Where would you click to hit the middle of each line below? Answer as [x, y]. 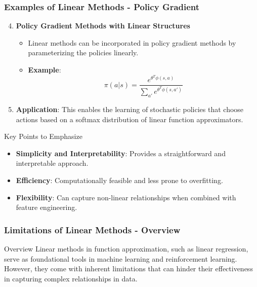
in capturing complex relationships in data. [71, 278]
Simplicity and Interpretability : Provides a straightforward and [121, 153]
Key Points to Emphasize [43, 136]
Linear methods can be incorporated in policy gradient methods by [132, 42]
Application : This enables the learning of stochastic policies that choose [130, 109]
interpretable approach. [52, 163]
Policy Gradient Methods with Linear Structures [103, 26]
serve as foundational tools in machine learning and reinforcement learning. [121, 258]
